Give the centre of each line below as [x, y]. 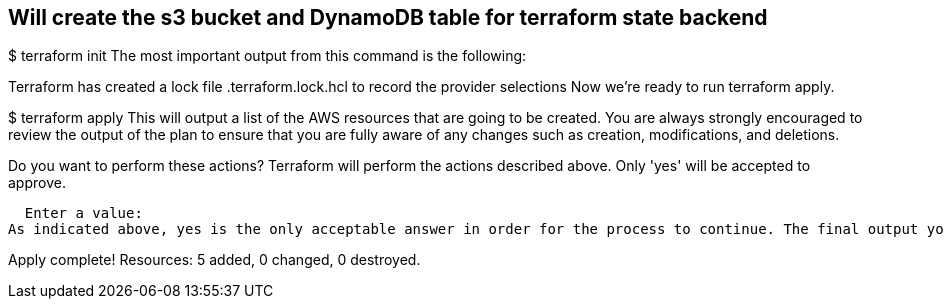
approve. [37, 183]
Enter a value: [83, 213]
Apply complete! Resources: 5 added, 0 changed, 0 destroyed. [214, 260]
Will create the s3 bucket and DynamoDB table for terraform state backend [388, 17]
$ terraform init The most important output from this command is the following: [267, 56]
